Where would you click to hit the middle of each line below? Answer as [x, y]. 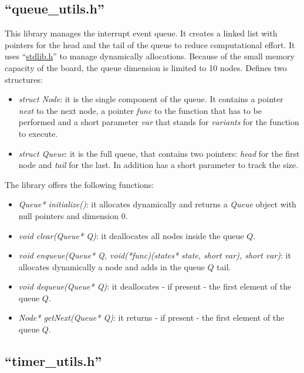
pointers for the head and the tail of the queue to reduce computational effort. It [150, 44]
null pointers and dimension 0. [73, 215]
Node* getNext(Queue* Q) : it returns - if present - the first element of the [151, 317]
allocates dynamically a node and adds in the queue [112, 266]
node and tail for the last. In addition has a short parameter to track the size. [158, 165]
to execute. [38, 133]
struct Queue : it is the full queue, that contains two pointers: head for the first [159, 153]
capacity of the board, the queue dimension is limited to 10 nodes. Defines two [146, 67]
